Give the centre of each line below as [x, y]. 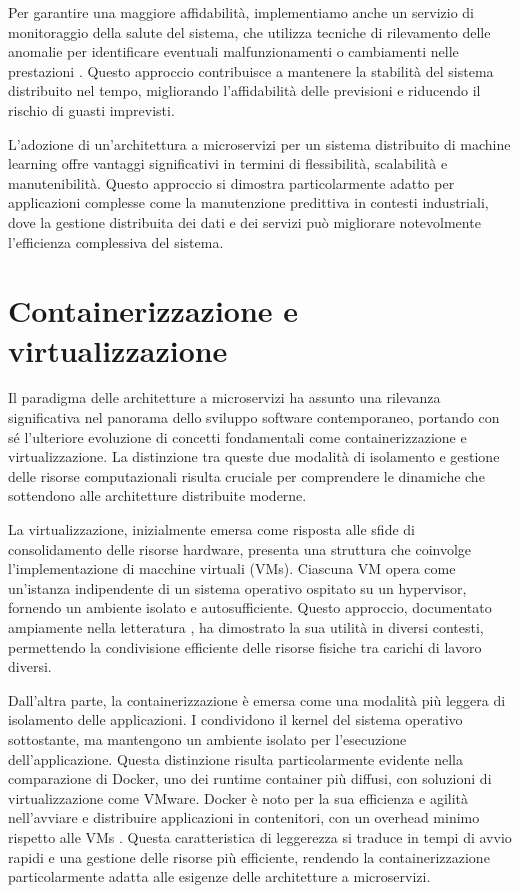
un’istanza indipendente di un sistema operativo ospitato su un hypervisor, [237, 587]
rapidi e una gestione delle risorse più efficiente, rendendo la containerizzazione [249, 856]
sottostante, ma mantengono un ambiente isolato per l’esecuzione [207, 738]
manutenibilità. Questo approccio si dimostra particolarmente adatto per [231, 182]
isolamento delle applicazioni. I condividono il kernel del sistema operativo [235, 719]
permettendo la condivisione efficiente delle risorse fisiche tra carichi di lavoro [245, 646]
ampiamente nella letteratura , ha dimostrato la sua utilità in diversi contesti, [246, 626]
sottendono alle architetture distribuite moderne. [157, 495]
